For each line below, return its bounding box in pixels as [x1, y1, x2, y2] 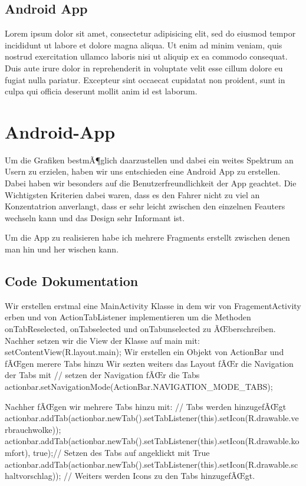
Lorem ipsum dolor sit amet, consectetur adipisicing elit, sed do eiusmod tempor [5, 27, 296, 40]
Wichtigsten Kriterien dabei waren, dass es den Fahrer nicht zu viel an [5, 188, 260, 201]
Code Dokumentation [5, 272, 139, 290]
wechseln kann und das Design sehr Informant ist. [5, 211, 185, 224]
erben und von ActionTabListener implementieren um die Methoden [5, 311, 251, 323]
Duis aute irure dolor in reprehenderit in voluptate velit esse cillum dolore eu [5, 61, 283, 74]
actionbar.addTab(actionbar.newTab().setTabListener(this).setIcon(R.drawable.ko [5, 435, 300, 447]
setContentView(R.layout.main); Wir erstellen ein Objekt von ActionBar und [5, 346, 284, 358]
